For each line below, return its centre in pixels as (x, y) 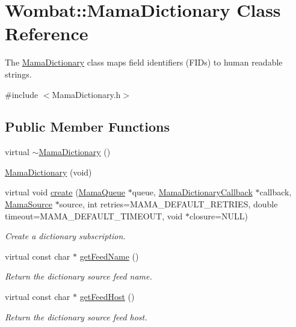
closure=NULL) (219, 215)
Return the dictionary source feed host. (76, 316)
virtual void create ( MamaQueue (65, 192)
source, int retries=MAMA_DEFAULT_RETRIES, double (168, 204)
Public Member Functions (87, 127)
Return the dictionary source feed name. (79, 276)
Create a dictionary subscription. (65, 236)
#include (22, 94)
